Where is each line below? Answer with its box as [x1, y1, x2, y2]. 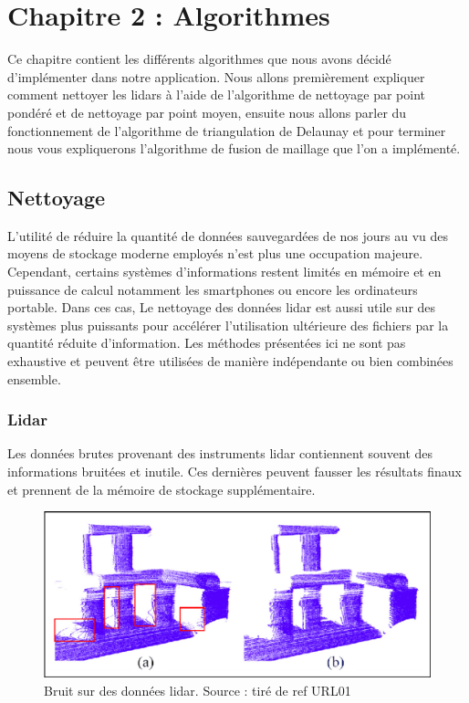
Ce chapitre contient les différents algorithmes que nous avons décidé [7, 49, 391, 68]
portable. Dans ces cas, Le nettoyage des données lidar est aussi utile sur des [7, 298, 436, 317]
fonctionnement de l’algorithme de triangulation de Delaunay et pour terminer [7, 121, 446, 140]
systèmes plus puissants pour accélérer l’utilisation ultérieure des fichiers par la [7, 315, 449, 334]
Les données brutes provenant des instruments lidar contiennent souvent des [7, 444, 433, 463]
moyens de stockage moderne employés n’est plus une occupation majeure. [7, 244, 423, 263]
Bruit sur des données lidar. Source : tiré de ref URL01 [44, 680, 351, 699]
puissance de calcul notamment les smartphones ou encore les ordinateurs [7, 279, 418, 299]
